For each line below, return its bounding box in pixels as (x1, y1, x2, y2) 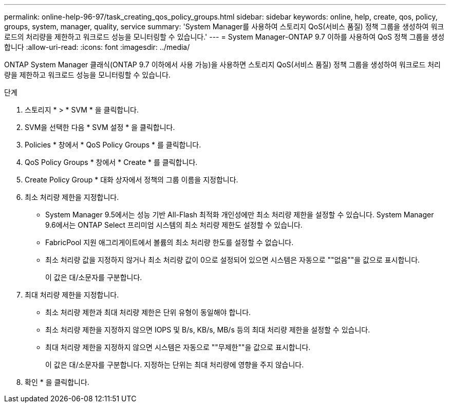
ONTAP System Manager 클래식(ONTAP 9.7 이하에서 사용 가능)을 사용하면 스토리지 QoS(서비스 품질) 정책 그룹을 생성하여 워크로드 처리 (4, 60, 441, 69)
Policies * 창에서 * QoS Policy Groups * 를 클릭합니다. (25, 140, 201, 149)
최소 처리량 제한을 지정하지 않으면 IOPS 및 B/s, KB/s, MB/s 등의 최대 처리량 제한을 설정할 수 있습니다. (45, 325, 370, 334)
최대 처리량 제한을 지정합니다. (25, 290, 119, 299)
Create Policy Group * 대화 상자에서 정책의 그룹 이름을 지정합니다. (25, 175, 238, 184)
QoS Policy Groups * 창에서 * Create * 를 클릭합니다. (25, 158, 198, 166)
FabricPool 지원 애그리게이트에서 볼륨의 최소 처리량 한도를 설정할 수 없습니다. (45, 238, 294, 247)
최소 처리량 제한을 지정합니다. (25, 193, 119, 201)
